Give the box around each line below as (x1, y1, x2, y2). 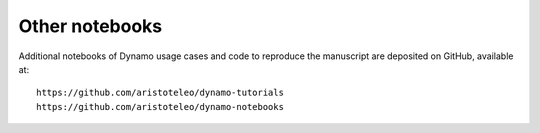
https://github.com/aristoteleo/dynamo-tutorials (36, 87, 285, 99)
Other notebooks (18, 15, 163, 37)
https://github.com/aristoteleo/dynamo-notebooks (36, 101, 285, 112)
